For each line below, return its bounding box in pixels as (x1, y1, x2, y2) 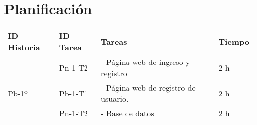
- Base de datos (101, 107, 154, 119)
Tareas (101, 35, 127, 47)
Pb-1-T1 (59, 87, 88, 99)
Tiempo (218, 35, 249, 47)
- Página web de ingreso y (101, 56, 190, 68)
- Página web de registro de (101, 82, 196, 94)
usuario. (101, 93, 128, 105)
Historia (8, 41, 40, 53)
